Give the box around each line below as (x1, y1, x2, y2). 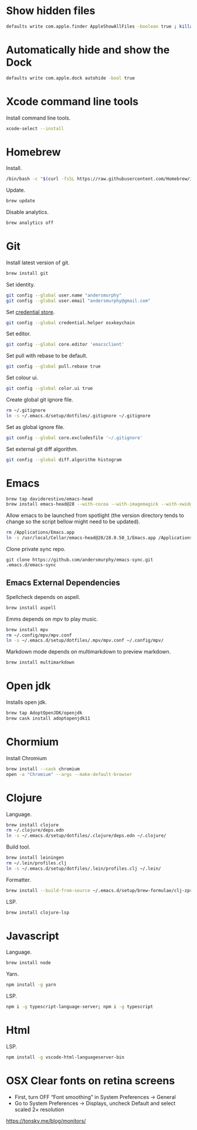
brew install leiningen (6, 855, 64, 861)
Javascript (6, 929, 60, 942)
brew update (6, 198, 35, 204)
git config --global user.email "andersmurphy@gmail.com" (6, 298, 151, 304)
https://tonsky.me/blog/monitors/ (6, 1117, 86, 1124)
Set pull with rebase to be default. (6, 352, 88, 359)
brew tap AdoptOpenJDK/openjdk (6, 710, 83, 716)
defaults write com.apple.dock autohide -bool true (6, 75, 135, 81)
